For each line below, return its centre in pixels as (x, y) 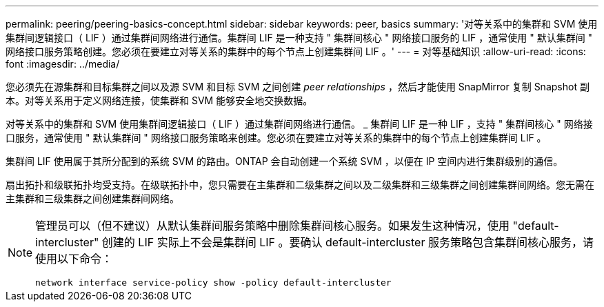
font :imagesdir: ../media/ (63, 64)
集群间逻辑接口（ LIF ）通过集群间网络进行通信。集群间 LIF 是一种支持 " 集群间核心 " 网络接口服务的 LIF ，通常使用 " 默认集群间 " (299, 38)
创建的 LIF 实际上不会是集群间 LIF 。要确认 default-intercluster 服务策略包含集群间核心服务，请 (348, 242)
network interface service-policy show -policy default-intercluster (213, 283)
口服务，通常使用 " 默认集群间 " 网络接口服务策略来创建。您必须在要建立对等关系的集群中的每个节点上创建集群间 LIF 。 (276, 138)
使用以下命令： (74, 259)
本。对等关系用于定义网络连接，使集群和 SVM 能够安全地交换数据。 (159, 100)
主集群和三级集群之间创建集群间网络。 (92, 198)
